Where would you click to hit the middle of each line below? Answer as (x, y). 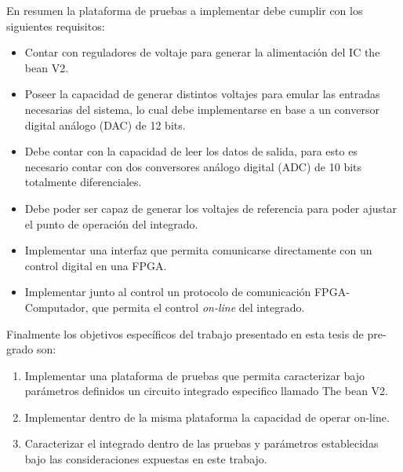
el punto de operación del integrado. (111, 223)
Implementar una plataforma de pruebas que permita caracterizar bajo (194, 375)
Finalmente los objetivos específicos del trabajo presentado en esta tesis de (185, 333)
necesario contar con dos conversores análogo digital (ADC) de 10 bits (193, 166)
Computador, (56, 307)
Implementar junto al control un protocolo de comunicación (168, 292)
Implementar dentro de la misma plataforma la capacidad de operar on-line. (207, 417)
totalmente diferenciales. (83, 182)
